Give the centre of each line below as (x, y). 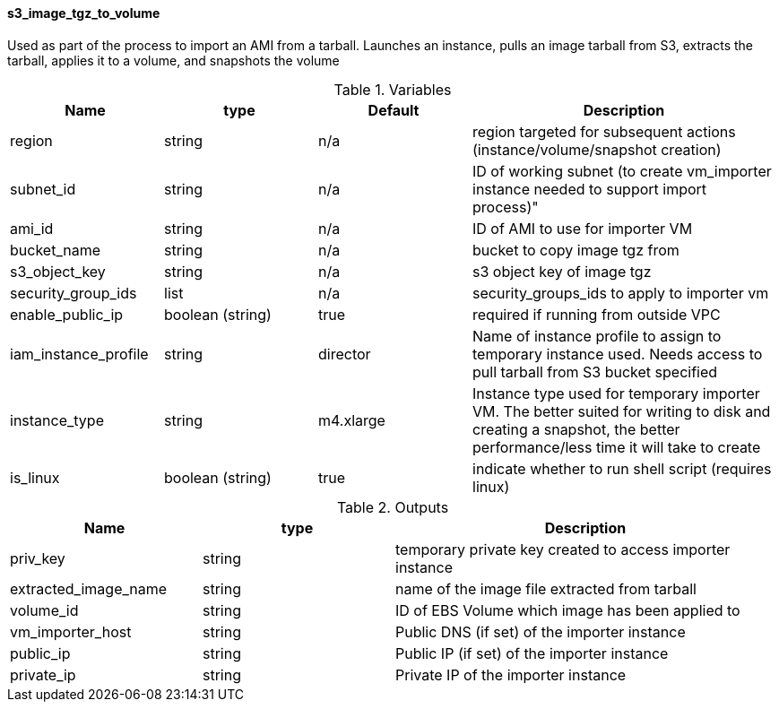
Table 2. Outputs (393, 507)
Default (394, 110)
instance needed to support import (590, 189)
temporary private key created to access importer (563, 549)
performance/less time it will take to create (617, 447)
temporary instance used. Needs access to (618, 354)
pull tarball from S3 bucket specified (595, 372)
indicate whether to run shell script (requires (622, 468)
